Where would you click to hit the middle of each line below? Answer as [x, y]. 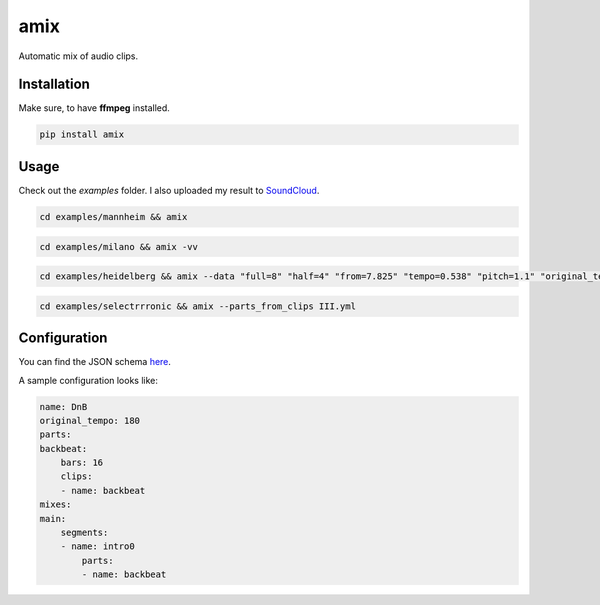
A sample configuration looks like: [88, 380]
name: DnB [63, 406]
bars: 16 [82, 463]
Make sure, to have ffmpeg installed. [94, 108]
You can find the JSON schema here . [95, 362]
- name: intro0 [97, 546]
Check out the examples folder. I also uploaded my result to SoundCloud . [169, 190]
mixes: [55, 504]
